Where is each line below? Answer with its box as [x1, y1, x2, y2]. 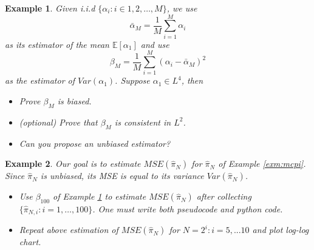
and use [140, 38, 169, 50]
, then [181, 74, 203, 87]
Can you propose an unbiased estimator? [19, 137, 171, 149]
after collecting [196, 190, 251, 203]
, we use [166, 2, 197, 14]
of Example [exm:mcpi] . [218, 157, 306, 170]
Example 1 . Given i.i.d [5, 2, 95, 14]
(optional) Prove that [19, 115, 98, 128]
